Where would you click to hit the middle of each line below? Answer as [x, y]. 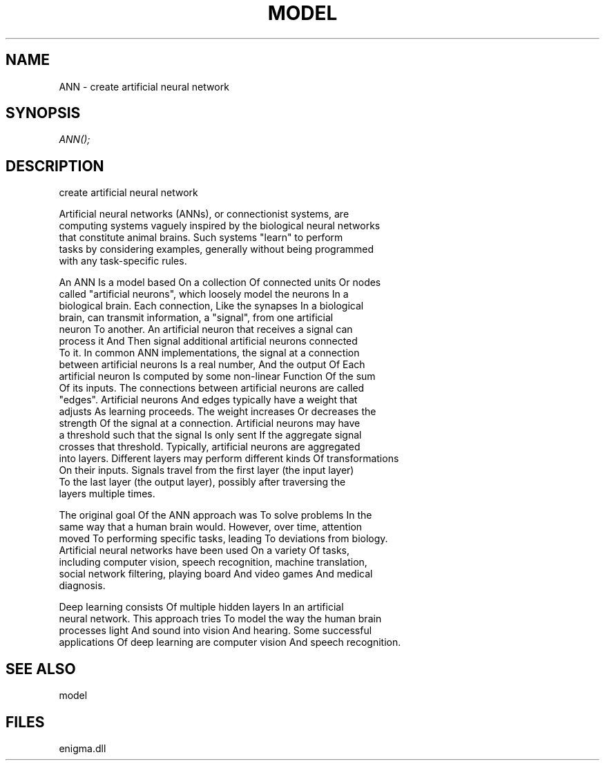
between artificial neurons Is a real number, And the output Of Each [212, 365]
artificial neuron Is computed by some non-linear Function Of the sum [217, 376]
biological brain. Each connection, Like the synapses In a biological [211, 306]
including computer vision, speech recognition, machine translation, [213, 562]
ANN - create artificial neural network [144, 86]
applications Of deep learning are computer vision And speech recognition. [230, 642]
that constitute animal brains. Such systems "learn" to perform [201, 238]
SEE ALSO [41, 669]
